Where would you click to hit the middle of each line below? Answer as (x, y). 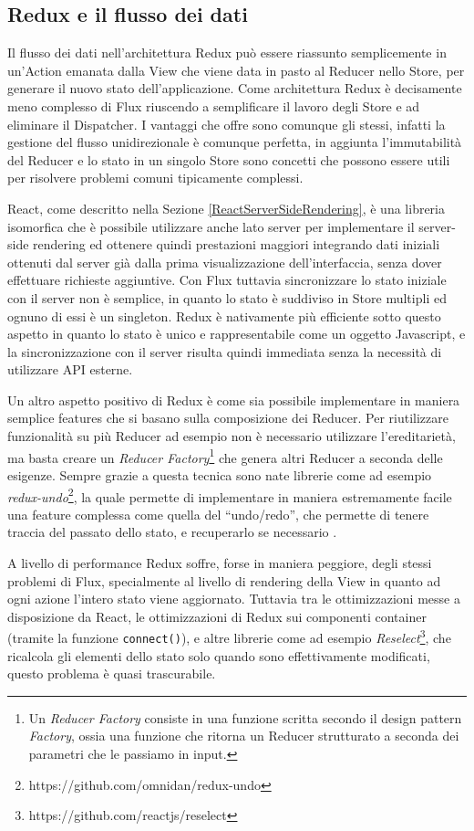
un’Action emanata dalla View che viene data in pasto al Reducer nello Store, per (236, 70)
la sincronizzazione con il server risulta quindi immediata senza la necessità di (225, 351)
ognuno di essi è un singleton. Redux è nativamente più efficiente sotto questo (224, 316)
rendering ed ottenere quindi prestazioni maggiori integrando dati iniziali (237, 244)
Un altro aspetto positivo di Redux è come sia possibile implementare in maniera (234, 400)
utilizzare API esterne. (70, 369)
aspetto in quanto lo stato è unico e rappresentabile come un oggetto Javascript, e (237, 334)
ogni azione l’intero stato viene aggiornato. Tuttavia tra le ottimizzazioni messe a (234, 599)
